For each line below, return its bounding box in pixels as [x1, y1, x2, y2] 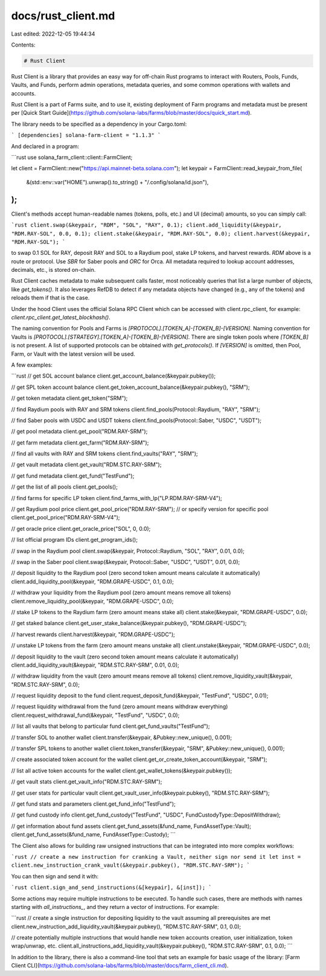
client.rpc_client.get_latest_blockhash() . [11, 314, 111, 321]
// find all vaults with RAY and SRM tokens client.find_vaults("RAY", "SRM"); [11, 450, 199, 457]
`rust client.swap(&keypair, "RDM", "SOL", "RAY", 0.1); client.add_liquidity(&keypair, [11, 222, 282, 229]
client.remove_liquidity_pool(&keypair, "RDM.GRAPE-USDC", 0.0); [11, 597, 174, 605]
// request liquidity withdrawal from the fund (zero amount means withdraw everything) [11, 703, 228, 710]
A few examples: [11, 361, 53, 368]
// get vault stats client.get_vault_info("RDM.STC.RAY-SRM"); [11, 778, 162, 785]
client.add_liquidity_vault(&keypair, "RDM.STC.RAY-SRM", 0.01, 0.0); [11, 661, 179, 669]
